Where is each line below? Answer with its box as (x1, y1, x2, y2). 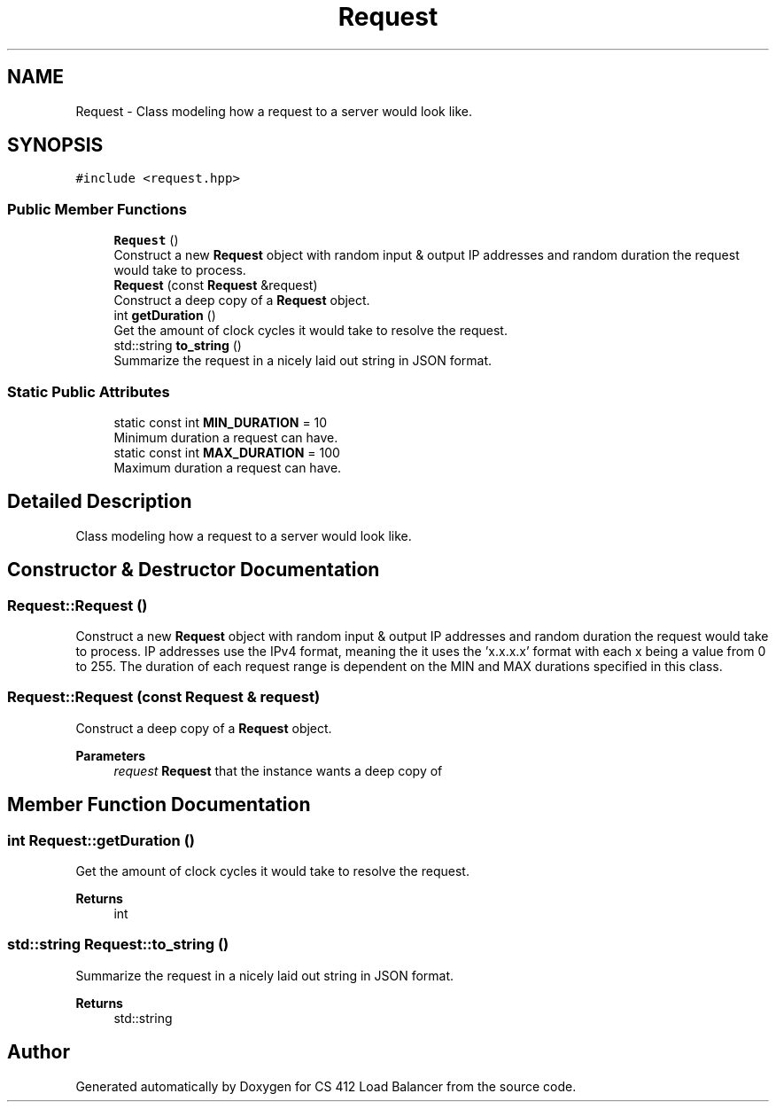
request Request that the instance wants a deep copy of (113, 762, 443, 778)
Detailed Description (7, 490, 192, 513)
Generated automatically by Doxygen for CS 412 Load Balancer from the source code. (75, 1078, 577, 1094)
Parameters (75, 747, 146, 763)
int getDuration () (113, 308, 216, 324)
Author (7, 1041, 70, 1064)
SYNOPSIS (7, 134, 104, 157)
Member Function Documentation (7, 793, 311, 816)
